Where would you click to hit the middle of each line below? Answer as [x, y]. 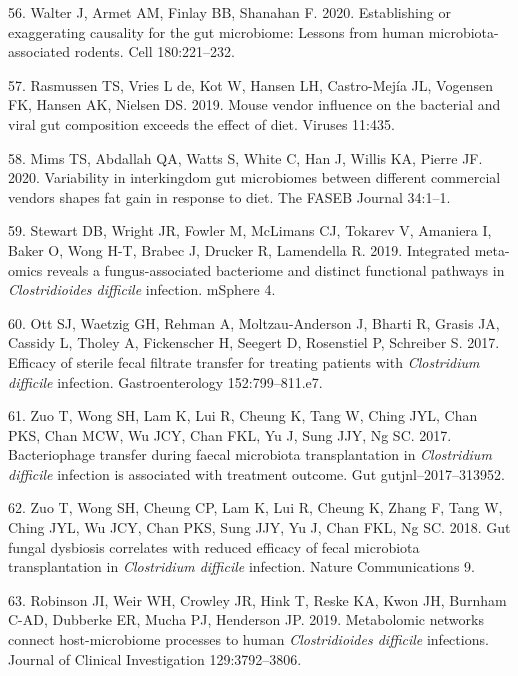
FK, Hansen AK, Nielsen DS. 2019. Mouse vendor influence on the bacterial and [254, 104]
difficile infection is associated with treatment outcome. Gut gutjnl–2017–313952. [256, 473]
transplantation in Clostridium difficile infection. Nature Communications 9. [241, 566]
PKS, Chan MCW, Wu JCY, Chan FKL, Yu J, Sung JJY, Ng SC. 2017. [230, 434]
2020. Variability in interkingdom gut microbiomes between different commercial [254, 177]
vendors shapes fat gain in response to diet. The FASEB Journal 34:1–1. [229, 196]
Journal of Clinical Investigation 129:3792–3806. [155, 658]
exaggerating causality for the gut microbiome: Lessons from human [216, 31]
